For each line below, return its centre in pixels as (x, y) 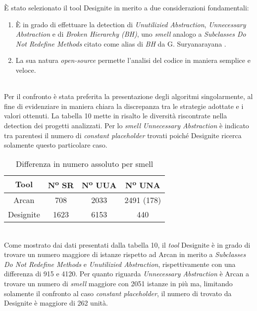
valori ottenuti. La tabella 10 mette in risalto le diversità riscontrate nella (116, 116)
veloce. (26, 70)
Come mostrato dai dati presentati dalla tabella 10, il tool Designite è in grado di (127, 244)
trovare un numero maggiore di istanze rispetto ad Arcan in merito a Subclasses (125, 254)
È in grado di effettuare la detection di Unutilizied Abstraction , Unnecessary (131, 24)
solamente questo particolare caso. (56, 145)
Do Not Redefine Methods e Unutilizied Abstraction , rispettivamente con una (120, 264)
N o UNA (143, 184)
